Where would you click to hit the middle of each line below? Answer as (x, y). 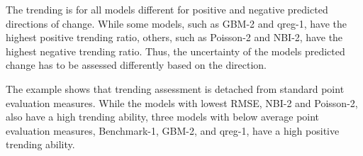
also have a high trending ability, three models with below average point (163, 117)
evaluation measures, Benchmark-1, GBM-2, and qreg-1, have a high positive (173, 130)
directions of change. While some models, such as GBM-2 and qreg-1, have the (176, 23)
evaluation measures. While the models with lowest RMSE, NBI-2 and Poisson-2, (182, 102)
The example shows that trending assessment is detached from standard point (175, 88)
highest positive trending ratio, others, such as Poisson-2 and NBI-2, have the (174, 37)
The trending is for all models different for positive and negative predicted (167, 9)
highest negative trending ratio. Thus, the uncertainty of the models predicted (175, 51)
